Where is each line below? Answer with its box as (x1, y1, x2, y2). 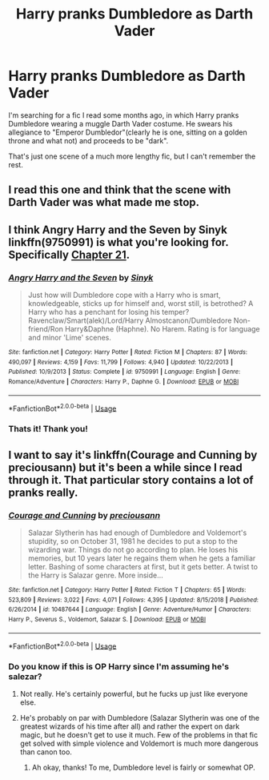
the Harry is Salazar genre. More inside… (27, 570, 164, 580)
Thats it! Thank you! (8, 424, 88, 435)
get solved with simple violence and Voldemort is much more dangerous (19, 738, 259, 749)
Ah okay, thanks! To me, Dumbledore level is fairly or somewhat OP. (31, 762, 255, 773)
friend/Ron (27, 324, 64, 334)
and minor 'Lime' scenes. (27, 333, 112, 343)
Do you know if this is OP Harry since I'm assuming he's (8, 661, 230, 673)
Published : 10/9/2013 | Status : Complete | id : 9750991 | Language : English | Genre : (8, 368, 241, 376)
